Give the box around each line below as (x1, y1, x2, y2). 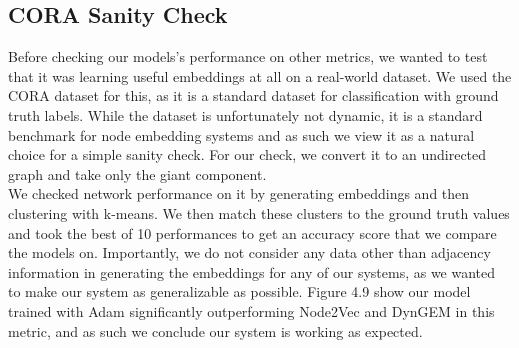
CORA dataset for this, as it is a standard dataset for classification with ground (8, 85, 499, 106)
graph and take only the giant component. (8, 163, 267, 184)
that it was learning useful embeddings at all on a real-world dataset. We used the (8, 65, 512, 86)
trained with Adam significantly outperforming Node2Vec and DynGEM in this (8, 300, 495, 321)
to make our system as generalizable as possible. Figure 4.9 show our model (8, 281, 471, 302)
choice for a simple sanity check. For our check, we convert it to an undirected (8, 144, 487, 165)
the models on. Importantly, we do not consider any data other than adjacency (8, 242, 491, 263)
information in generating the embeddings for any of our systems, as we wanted (8, 261, 496, 282)
